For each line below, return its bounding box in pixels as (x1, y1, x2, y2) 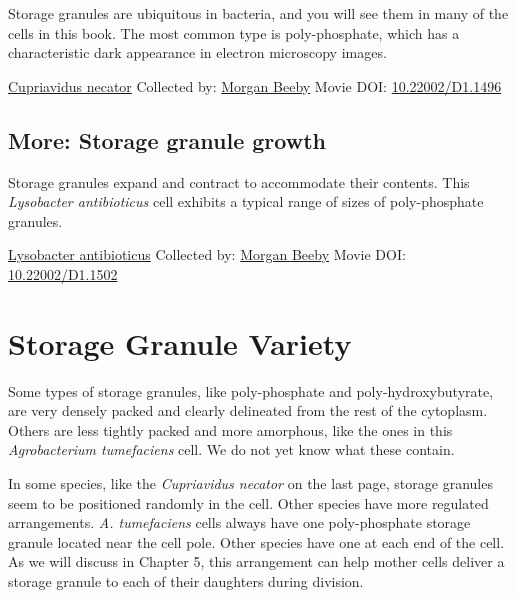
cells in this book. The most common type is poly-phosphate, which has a (8, 22, 460, 43)
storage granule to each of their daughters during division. (8, 571, 364, 592)
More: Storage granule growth (8, 124, 326, 155)
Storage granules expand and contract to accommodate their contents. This (8, 171, 470, 192)
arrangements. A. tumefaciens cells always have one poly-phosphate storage (8, 512, 471, 533)
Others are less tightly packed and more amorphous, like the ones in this (8, 419, 453, 440)
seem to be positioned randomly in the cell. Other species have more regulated (8, 492, 489, 513)
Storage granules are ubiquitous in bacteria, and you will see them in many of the (8, 3, 509, 23)
